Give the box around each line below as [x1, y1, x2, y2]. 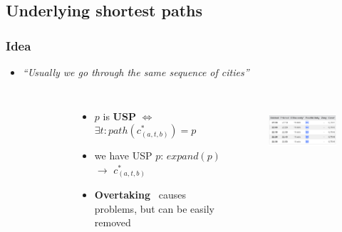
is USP [103, 108, 136, 123]
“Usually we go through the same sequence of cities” [22, 65, 249, 79]
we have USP [94, 148, 152, 163]
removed [94, 215, 131, 230]
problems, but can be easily [94, 201, 214, 216]
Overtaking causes [94, 187, 186, 202]
